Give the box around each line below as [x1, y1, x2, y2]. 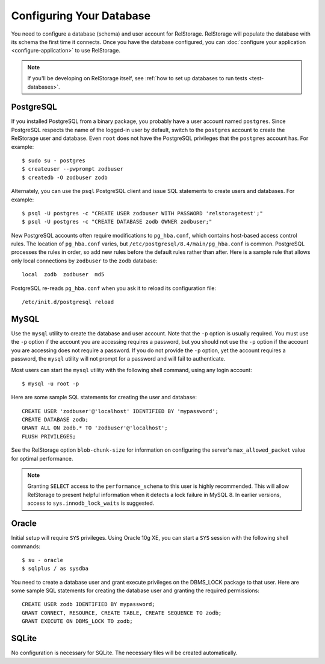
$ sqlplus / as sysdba [22, 565, 89, 572]
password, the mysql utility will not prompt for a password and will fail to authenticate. [11, 355, 226, 362]
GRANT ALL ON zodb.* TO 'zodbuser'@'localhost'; [22, 425, 168, 431]
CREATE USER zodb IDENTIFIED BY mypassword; [22, 601, 156, 608]
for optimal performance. [11, 455, 73, 462]
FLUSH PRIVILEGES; [22, 433, 76, 440]
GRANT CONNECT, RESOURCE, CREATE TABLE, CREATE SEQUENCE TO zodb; [22, 609, 222, 616]
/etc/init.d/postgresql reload [22, 299, 114, 306]
